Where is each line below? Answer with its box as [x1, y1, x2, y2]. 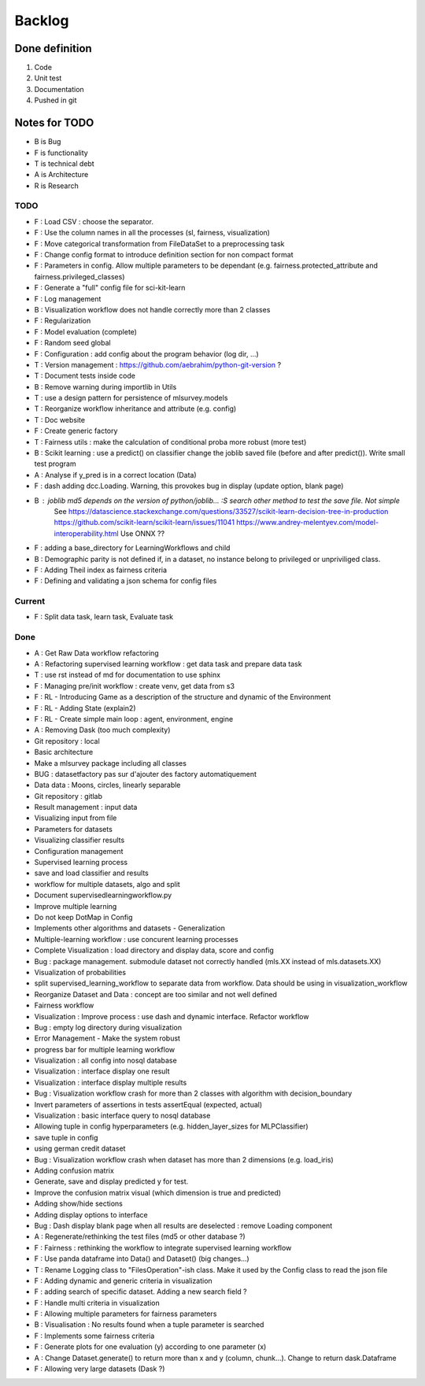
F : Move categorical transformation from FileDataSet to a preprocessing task [34, 238, 285, 248]
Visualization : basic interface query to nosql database [34, 1111, 211, 1121]
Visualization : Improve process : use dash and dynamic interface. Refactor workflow [34, 1011, 309, 1021]
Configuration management [34, 846, 124, 856]
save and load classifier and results [34, 868, 149, 878]
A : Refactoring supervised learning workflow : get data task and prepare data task [34, 660, 302, 669]
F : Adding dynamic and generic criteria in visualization [34, 1276, 213, 1285]
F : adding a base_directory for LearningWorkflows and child [34, 543, 231, 553]
